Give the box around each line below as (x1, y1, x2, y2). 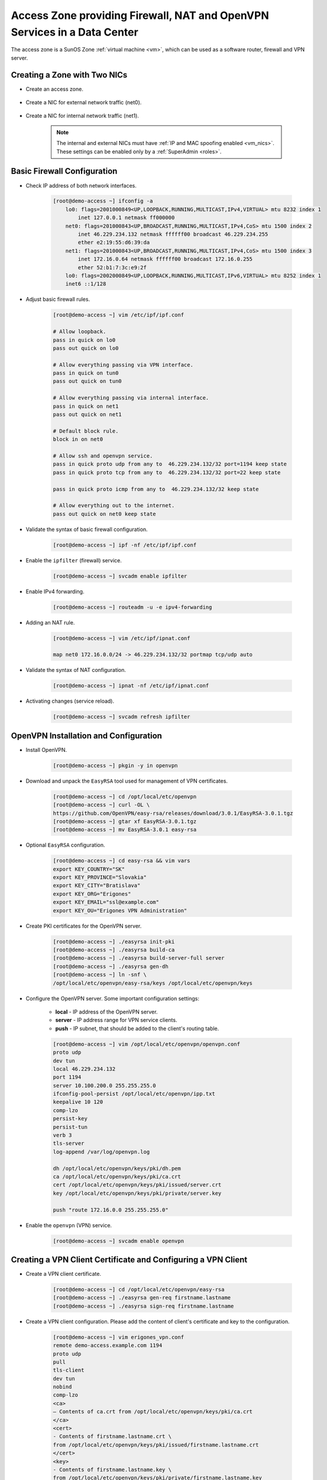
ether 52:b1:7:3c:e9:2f (77, 264, 147, 271)
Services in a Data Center (11, 25, 138, 38)
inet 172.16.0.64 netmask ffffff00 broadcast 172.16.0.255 (77, 256, 253, 263)
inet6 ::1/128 (65, 281, 106, 287)
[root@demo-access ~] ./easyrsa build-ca (53, 947, 175, 953)
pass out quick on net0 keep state (53, 510, 156, 517)
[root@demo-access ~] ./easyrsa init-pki (53, 938, 175, 945)
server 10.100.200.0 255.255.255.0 (53, 1082, 156, 1089)
